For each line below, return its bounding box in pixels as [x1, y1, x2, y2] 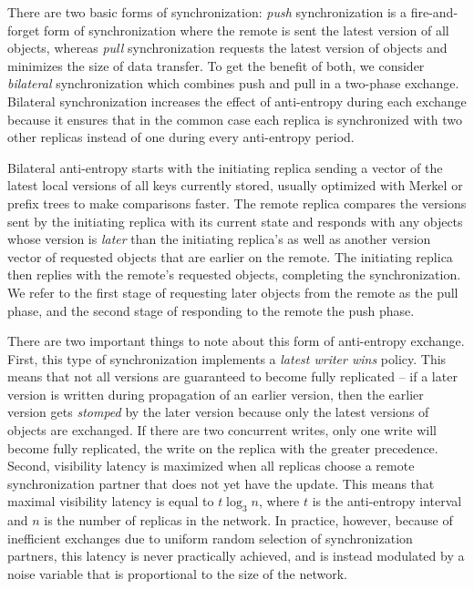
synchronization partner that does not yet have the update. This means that [7, 473, 435, 493]
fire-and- [410, 3, 459, 21]
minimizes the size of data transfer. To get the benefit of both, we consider [7, 56, 425, 75]
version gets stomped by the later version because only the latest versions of [7, 402, 429, 421]
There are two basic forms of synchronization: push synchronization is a [7, 3, 407, 21]
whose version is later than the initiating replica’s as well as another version [7, 229, 431, 249]
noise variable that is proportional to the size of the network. [7, 564, 347, 584]
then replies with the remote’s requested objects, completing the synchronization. [7, 265, 461, 284]
